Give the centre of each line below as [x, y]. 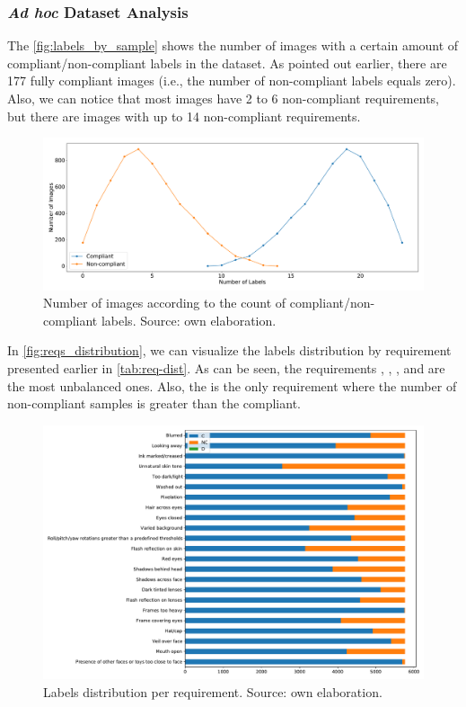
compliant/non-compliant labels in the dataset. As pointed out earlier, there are [227, 63]
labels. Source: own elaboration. [189, 320]
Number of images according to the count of [165, 303]
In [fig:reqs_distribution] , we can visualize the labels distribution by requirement [229, 350]
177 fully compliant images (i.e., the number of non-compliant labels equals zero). [232, 81]
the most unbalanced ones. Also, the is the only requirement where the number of [232, 385]
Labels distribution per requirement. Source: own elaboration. [213, 691]
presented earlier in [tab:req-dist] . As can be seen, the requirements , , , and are [226, 367]
